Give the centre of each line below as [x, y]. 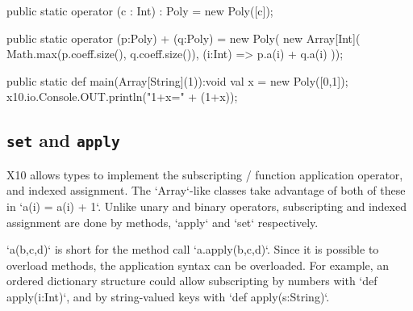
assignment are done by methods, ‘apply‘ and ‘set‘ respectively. [163, 222]
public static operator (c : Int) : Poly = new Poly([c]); [140, 11]
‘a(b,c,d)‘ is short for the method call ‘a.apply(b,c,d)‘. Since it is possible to [193, 249]
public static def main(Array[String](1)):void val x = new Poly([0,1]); [177, 80]
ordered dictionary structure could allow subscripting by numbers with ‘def [192, 281]
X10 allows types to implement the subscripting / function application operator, [205, 174]
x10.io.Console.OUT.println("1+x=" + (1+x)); [122, 97]
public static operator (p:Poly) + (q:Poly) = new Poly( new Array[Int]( [184, 38]
